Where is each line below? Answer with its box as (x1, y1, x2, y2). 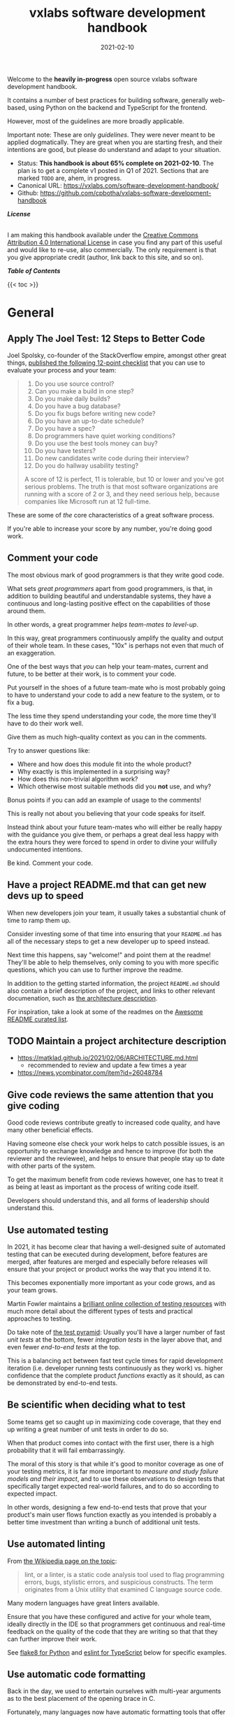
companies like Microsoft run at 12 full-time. (24, 497, 152, 506)
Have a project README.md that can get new (7, 879, 207, 891)
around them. (7, 606, 46, 615)
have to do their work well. (7, 719, 84, 728)
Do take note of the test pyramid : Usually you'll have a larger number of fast (7, 1328, 226, 1336)
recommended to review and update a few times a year (27, 1061, 187, 1069)
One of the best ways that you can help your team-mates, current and (7, 662, 208, 670)
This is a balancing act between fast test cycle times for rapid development (7, 1356, 224, 1365)
